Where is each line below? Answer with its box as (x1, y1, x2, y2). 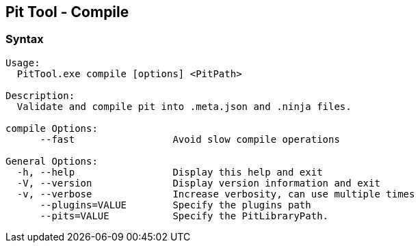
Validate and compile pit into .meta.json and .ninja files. (16, 100, 352, 112)
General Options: (5, 155, 98, 167)
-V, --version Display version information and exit (16, 177, 380, 189)
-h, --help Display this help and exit (16, 166, 323, 178)
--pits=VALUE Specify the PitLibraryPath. (40, 210, 329, 221)
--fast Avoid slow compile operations (40, 133, 340, 145)
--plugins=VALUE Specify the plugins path (40, 199, 311, 210)
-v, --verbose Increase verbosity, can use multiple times (16, 188, 415, 199)
